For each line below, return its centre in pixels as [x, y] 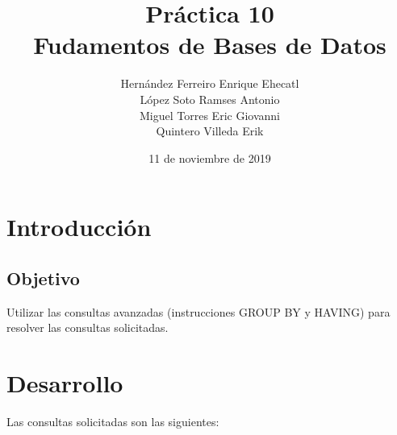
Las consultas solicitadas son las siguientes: [113, 421]
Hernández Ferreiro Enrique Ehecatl [210, 83]
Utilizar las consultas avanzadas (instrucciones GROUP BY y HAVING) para [198, 311]
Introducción [79, 227]
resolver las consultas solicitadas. [88, 327]
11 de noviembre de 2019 [210, 157]
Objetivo [43, 278]
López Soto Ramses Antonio [210, 99]
